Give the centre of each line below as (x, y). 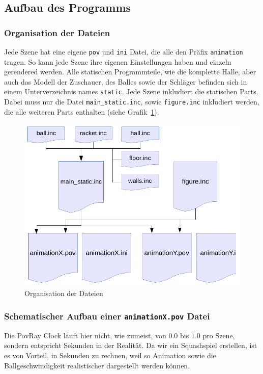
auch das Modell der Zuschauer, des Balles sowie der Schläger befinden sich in (126, 81)
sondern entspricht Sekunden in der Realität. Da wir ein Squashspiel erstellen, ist (131, 345)
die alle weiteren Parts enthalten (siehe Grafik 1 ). (82, 111)
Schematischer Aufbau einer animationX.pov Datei (107, 316)
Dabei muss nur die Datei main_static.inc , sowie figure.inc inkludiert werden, (132, 102)
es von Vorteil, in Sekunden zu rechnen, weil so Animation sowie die (110, 355)
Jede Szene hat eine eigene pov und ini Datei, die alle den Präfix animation (124, 51)
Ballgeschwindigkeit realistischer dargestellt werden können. (97, 365)
